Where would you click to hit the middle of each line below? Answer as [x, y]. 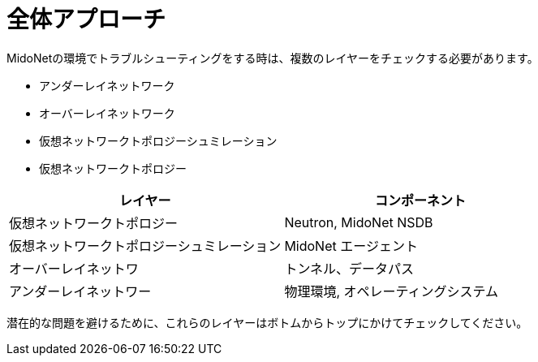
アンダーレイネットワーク [107, 85]
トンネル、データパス [349, 268]
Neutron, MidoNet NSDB [359, 222]
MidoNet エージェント [351, 246]
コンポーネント [421, 200]
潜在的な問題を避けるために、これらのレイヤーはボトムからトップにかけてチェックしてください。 [267, 322]
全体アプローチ [86, 19]
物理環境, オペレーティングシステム [392, 291]
